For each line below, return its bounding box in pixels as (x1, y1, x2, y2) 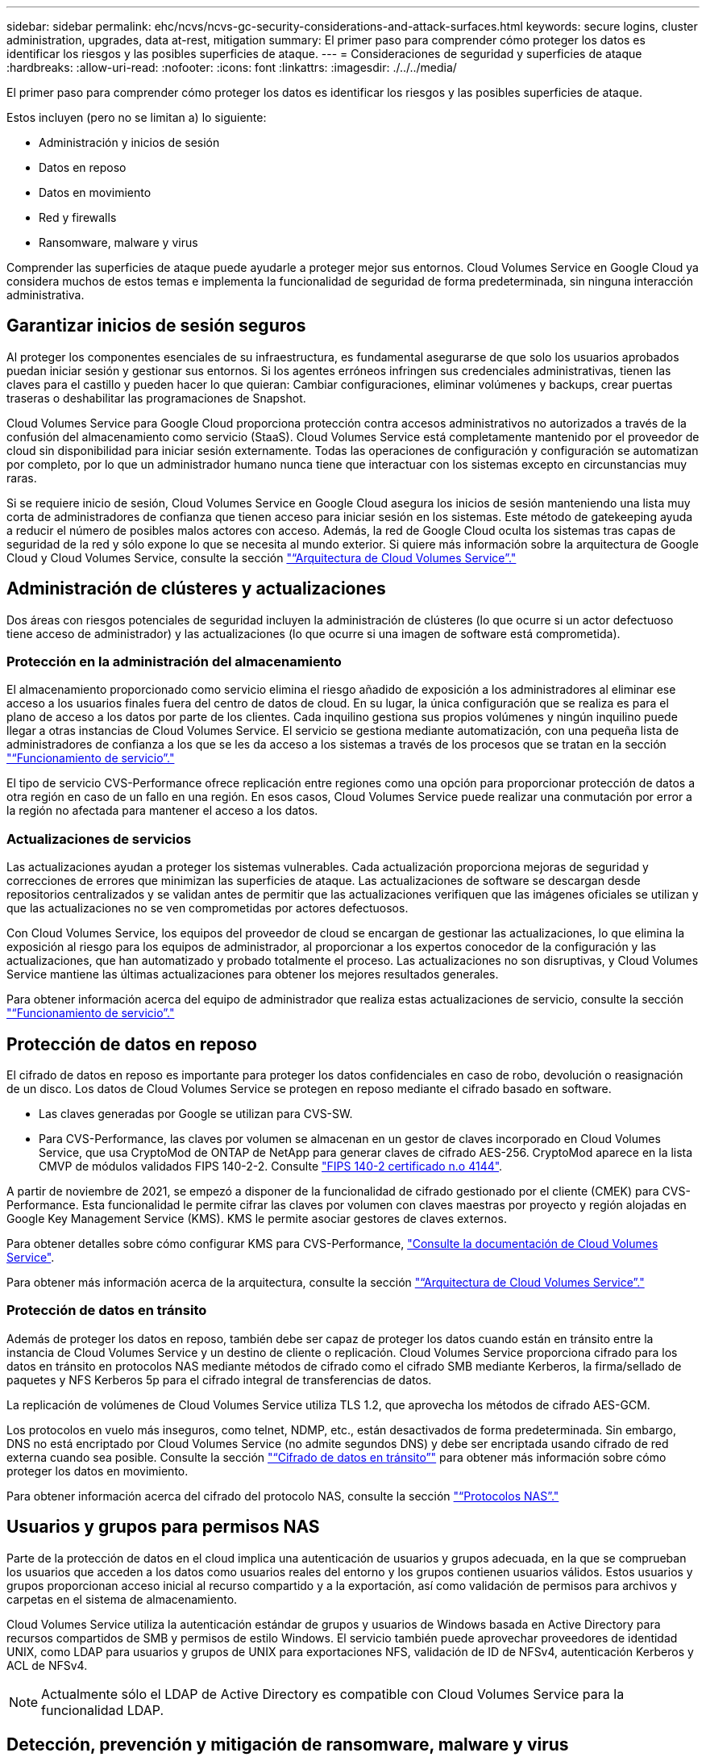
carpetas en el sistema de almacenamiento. (6, 1592, 238, 1606)
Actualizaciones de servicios (6, 830, 192, 847)
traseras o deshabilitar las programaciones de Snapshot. (6, 390, 306, 405)
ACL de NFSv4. (6, 1658, 88, 1672)
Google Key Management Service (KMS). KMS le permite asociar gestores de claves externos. (6, 1212, 507, 1226)
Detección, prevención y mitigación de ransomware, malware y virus (6, 1734, 569, 1755)
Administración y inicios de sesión (39, 136, 220, 149)
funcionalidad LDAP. (41, 1701, 164, 1718)
